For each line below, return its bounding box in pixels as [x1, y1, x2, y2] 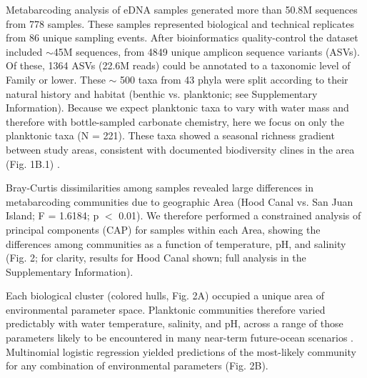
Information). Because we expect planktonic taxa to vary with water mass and [6, 100, 349, 115]
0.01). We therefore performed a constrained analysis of [119, 208, 361, 223]
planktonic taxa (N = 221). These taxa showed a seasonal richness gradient [6, 128, 335, 143]
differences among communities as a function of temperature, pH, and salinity [6, 236, 346, 251]
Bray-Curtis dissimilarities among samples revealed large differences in [6, 180, 314, 195]
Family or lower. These [6, 71, 106, 86]
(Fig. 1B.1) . [6, 156, 60, 171]
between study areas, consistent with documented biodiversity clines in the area [6, 141, 355, 156]
